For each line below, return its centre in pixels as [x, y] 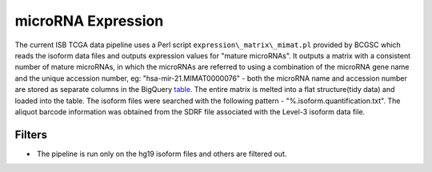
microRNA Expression [89, 21]
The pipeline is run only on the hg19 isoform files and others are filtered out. [162, 154]
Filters [31, 135]
